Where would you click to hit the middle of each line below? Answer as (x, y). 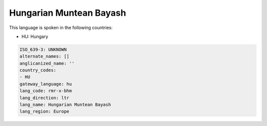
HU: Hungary (35, 36)
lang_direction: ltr (44, 98)
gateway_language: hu (46, 84)
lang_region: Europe (44, 111)
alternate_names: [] (44, 56)
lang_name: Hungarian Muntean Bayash (65, 105)
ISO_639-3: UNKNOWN (43, 49)
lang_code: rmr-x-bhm (46, 91)
